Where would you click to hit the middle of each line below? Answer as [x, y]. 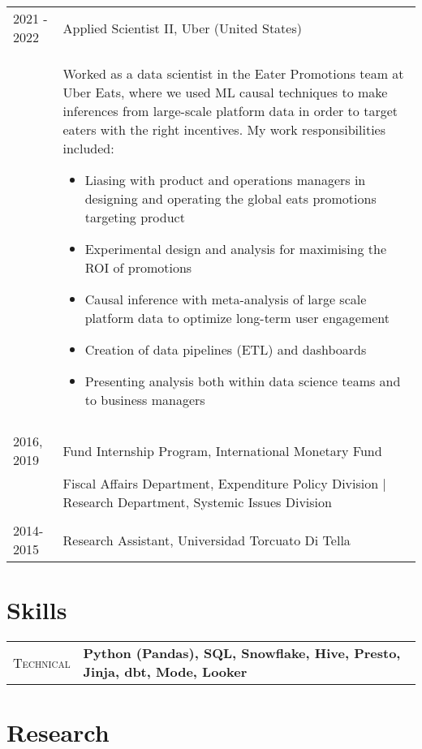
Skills [37, 610]
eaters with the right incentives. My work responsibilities [224, 129]
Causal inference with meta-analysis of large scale [226, 299]
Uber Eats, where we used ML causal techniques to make [225, 92]
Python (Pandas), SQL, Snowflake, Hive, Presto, [242, 653]
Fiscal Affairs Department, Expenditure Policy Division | [224, 483]
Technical [42, 662]
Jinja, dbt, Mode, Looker [165, 672]
